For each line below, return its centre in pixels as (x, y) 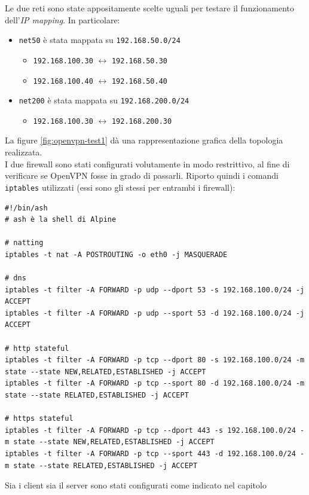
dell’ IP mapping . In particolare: (62, 19)
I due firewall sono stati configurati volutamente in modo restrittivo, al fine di (147, 164)
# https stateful (39, 419)
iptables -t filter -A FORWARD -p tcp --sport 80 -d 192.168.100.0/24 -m (155, 384)
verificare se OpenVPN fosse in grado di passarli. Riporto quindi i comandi (142, 175)
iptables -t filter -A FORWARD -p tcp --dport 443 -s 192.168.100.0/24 (150, 430)
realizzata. (24, 152)
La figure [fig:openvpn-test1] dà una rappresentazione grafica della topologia (144, 140)
